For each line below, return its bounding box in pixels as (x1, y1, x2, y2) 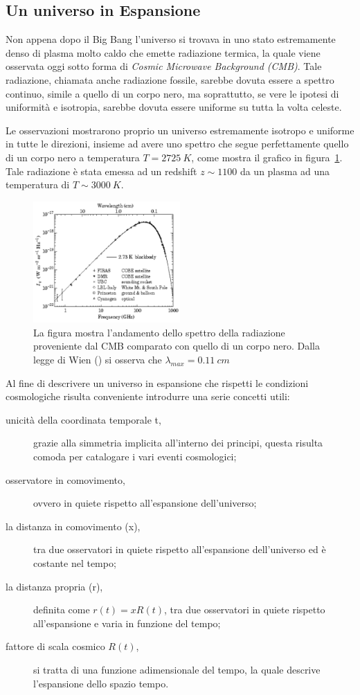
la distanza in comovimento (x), (6, 518, 141, 533)
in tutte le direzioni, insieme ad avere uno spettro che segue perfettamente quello (6, 136, 349, 151)
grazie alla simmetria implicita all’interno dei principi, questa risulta (33, 435, 323, 450)
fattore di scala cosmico (6, 639, 105, 653)
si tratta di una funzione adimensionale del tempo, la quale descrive (33, 662, 321, 676)
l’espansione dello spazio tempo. (33, 676, 169, 690)
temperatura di (6, 177, 70, 192)
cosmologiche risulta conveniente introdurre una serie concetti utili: (6, 389, 290, 404)
